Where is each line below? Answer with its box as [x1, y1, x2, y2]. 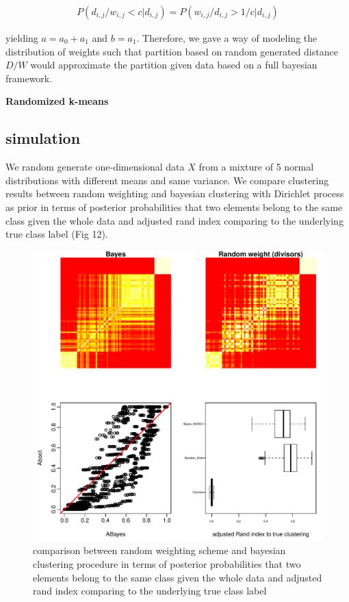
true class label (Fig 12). [5, 227, 108, 241]
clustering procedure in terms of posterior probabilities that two [33, 556, 301, 570]
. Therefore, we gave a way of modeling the [136, 31, 318, 45]
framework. [5, 71, 53, 85]
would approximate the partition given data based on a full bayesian [30, 58, 318, 72]
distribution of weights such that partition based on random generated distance [5, 44, 338, 58]
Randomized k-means [5, 94, 109, 108]
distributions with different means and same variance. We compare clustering [5, 173, 329, 187]
